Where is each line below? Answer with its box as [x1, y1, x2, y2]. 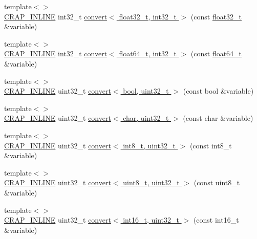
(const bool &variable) [183, 85, 254, 96]
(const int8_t [189, 140, 232, 150]
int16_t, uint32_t [123, 214, 179, 225]
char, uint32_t [123, 113, 169, 123]
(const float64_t [190, 48, 242, 59]
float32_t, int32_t [119, 11, 177, 21]
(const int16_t [193, 214, 239, 225]
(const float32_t [190, 11, 242, 21]
